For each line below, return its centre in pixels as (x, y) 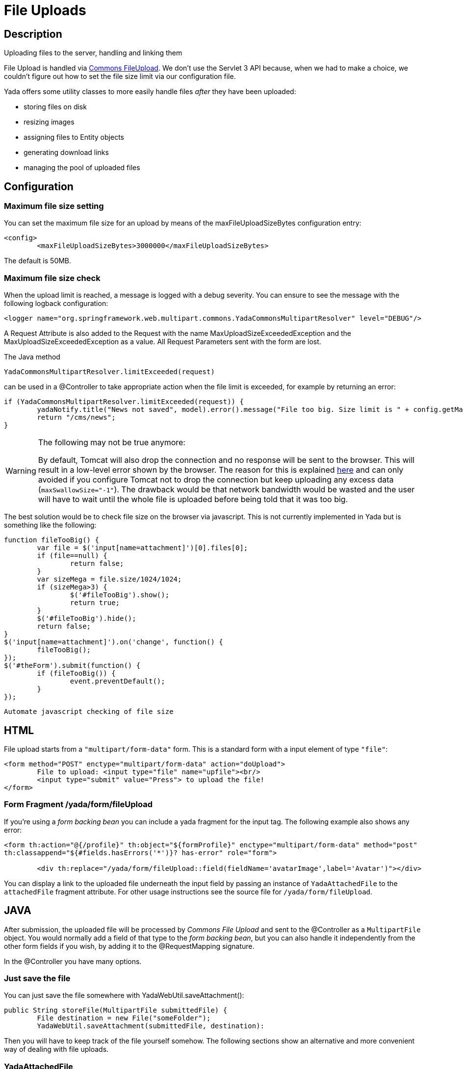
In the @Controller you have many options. (73, 961)
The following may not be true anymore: (112, 443)
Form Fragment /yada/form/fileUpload (78, 804)
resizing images (49, 122)
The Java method (32, 357)
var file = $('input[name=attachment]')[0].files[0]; (142, 548)
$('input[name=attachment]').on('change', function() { (114, 642)
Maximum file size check (52, 278)
